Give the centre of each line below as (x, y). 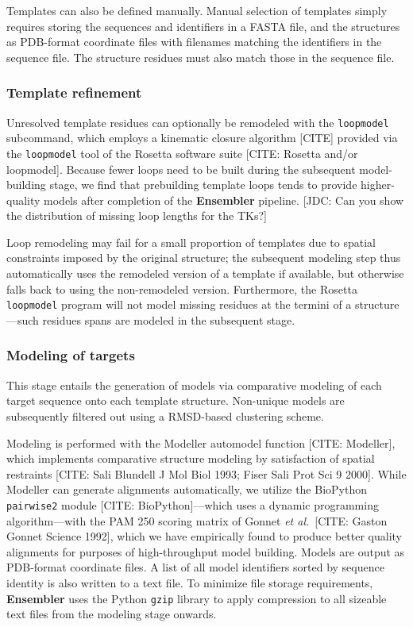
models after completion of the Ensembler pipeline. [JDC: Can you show (224, 200)
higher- (378, 185)
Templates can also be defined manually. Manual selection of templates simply (197, 10)
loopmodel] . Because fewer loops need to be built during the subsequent (181, 169)
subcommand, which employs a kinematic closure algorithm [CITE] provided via (202, 138)
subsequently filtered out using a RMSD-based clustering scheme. (165, 415)
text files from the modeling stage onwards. (112, 614)
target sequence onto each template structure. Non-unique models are (176, 400)
